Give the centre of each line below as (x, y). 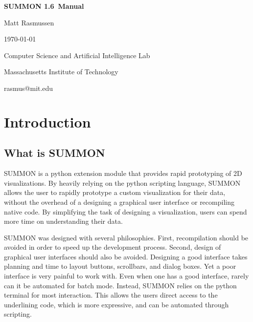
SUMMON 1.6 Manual (44, 6)
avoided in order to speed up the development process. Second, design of (113, 247)
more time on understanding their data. (63, 221)
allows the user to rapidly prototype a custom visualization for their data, (115, 192)
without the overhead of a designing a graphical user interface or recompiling (119, 202)
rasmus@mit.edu (29, 88)
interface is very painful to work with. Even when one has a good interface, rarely (126, 276)
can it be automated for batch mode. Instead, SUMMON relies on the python (120, 285)
